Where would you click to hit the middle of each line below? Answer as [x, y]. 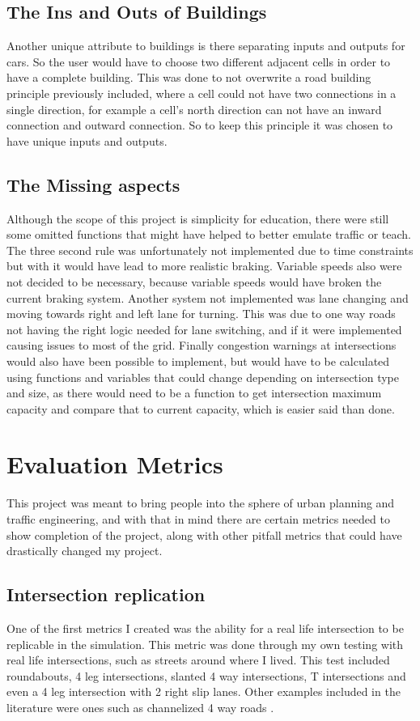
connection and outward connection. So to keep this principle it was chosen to [200, 125]
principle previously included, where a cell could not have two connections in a [202, 93]
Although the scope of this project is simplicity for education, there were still [198, 218]
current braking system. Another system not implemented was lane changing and [208, 297]
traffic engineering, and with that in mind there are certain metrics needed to [198, 519]
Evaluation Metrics [115, 464]
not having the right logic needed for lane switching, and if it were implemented [204, 329]
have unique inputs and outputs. [87, 140]
